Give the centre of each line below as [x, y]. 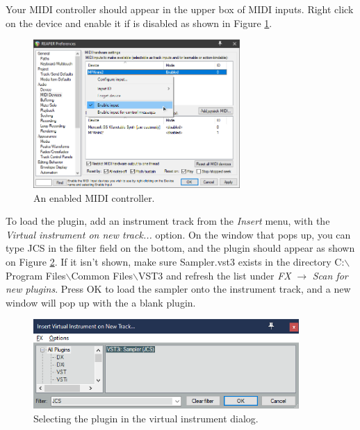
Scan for [330, 275]
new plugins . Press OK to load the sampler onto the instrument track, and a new [178, 289]
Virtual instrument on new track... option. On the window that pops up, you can [178, 234]
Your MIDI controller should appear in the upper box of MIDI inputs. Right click [180, 9]
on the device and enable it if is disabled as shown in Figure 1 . [139, 23]
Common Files [102, 275]
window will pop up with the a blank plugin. [101, 302]
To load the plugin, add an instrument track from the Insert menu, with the [168, 221]
